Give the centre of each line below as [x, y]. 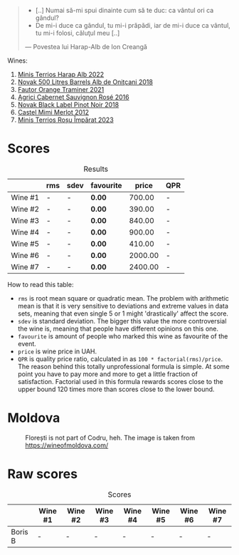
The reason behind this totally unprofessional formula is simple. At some [123, 366]
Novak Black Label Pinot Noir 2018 [68, 105]
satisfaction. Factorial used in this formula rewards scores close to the [120, 381]
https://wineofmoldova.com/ [67, 445]
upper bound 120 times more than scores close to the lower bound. [116, 389]
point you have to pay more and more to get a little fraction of [107, 374]
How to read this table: [41, 284]
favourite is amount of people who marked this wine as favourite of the [123, 336]
